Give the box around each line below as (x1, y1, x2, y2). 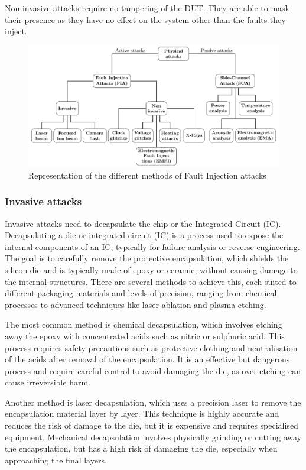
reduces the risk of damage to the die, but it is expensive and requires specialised (5, 419, 298, 432)
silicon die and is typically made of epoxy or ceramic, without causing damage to (5, 263, 298, 275)
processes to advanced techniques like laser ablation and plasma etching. (5, 298, 266, 310)
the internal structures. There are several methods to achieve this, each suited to (5, 275, 297, 287)
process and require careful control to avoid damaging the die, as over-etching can (5, 364, 301, 377)
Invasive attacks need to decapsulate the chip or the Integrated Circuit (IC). (5, 217, 281, 229)
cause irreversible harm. (5, 376, 90, 388)
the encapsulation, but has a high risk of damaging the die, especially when (5, 442, 278, 455)
